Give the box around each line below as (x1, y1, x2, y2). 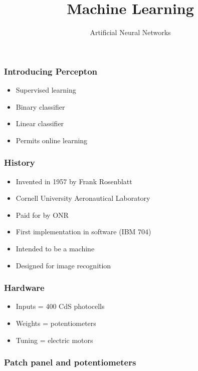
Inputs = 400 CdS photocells (16, 301, 105, 311)
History (4, 156, 35, 169)
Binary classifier (16, 101, 65, 112)
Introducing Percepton (4, 65, 97, 77)
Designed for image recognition (16, 260, 111, 270)
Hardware (4, 281, 45, 294)
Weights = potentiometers (16, 317, 96, 328)
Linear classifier (16, 118, 64, 129)
